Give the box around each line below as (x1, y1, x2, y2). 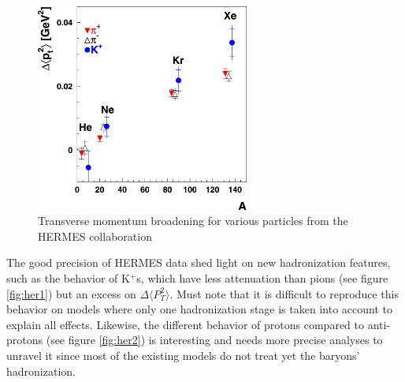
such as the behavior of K (6, 269, 130, 286)
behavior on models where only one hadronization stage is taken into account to (6, 301, 392, 317)
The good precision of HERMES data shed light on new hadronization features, (6, 254, 391, 271)
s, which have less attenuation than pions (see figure (136, 269, 388, 286)
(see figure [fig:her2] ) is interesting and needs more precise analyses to (46, 331, 383, 348)
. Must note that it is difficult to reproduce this (169, 285, 399, 301)
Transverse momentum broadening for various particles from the (38, 212, 348, 229)
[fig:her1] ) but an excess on (6, 285, 136, 301)
